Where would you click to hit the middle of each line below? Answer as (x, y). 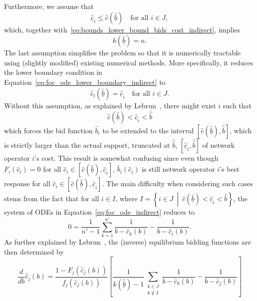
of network (219, 145)
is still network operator (178, 169)
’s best (230, 169)
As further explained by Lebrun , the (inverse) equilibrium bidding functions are (128, 242)
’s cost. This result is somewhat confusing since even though (127, 157)
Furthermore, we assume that (49, 6)
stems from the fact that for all (52, 198)
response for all (27, 183)
